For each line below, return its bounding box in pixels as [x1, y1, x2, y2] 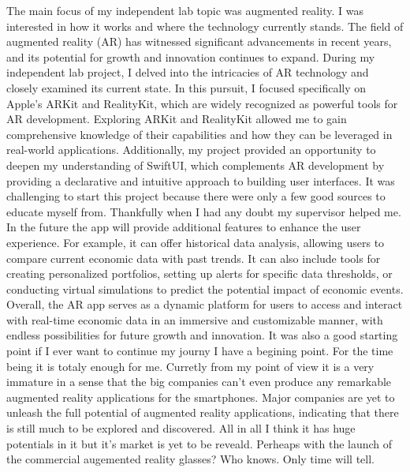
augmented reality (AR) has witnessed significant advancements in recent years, [6, 33, 392, 50]
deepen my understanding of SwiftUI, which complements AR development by [6, 156, 385, 173]
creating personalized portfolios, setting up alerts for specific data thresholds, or [6, 265, 393, 282]
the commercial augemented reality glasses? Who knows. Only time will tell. [6, 451, 375, 467]
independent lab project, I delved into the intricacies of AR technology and [6, 64, 369, 81]
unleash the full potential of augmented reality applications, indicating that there [6, 404, 399, 421]
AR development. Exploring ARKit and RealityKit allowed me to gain [6, 111, 347, 127]
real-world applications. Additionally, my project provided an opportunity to [6, 141, 376, 158]
